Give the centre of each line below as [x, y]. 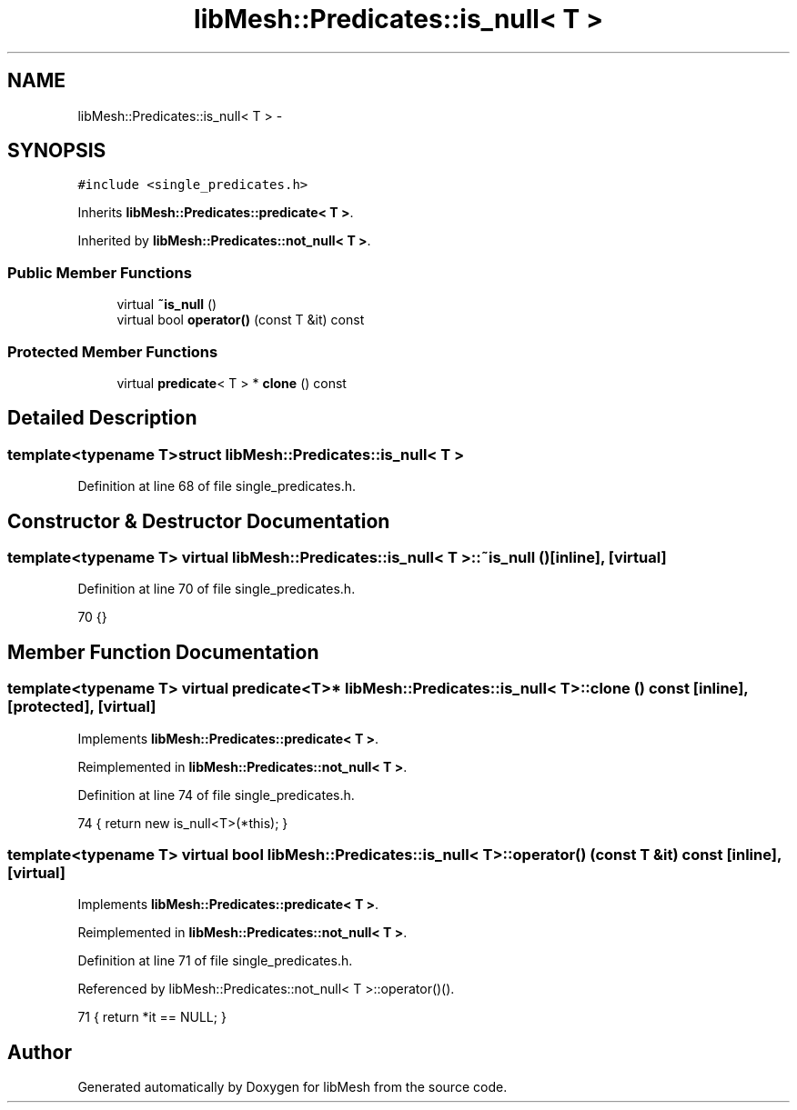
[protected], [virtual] [82, 707]
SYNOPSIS [57, 151]
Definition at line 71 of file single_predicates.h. [215, 961]
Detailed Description [102, 418]
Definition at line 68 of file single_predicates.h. [217, 486]
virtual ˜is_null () [167, 305]
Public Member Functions [100, 272]
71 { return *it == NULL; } [152, 1017]
